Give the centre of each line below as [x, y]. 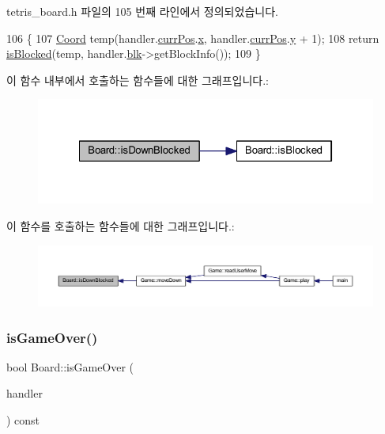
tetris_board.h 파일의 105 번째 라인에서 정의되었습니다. [142, 11]
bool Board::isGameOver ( [70, 366]
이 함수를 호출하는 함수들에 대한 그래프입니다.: [121, 226]
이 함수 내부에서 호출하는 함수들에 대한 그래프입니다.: [138, 80]
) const [23, 420]
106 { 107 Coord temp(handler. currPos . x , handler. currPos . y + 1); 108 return [193, 38]
